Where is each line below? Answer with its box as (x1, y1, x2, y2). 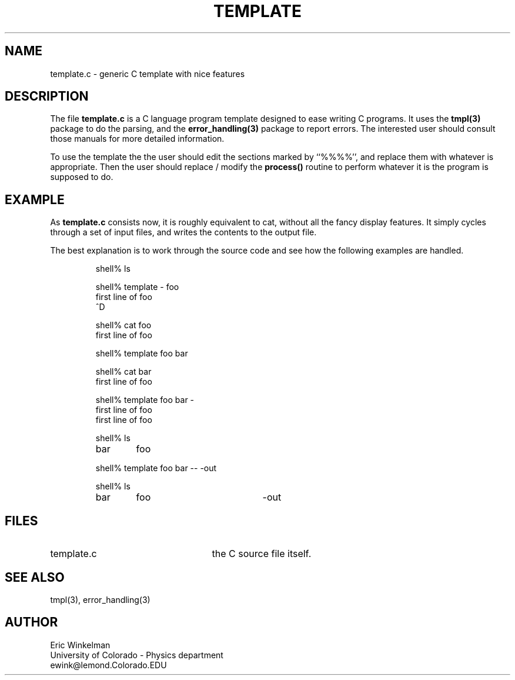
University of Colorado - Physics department (50, 649, 223, 660)
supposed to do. (50, 172, 113, 182)
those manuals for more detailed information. (50, 134, 225, 144)
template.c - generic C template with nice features (50, 68, 245, 79)
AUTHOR (5, 615, 58, 630)
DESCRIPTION (5, 89, 89, 104)
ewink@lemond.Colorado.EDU (50, 659, 167, 670)
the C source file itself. (212, 548, 312, 560)
